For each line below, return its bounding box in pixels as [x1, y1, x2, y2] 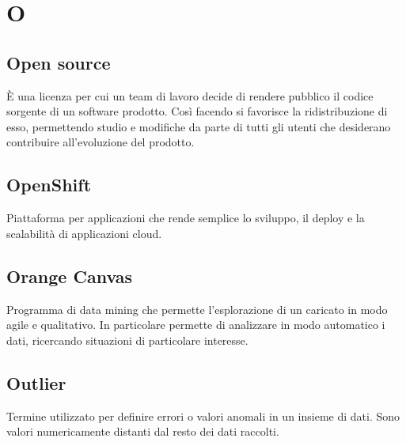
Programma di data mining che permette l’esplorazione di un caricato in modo [6, 300, 388, 317]
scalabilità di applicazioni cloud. [6, 225, 162, 241]
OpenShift [6, 172, 92, 197]
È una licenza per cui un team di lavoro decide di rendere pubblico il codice [6, 87, 374, 104]
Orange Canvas [6, 263, 133, 288]
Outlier [6, 370, 66, 395]
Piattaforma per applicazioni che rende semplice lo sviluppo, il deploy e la [6, 210, 365, 226]
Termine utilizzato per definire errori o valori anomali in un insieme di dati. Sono [6, 407, 400, 424]
